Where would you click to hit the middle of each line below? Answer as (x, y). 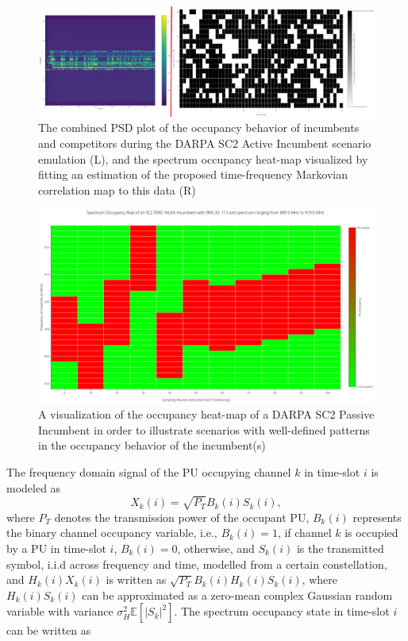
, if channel (304, 533)
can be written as (49, 630)
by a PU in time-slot (56, 548)
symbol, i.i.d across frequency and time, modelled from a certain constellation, (197, 564)
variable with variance (60, 611)
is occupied (371, 533)
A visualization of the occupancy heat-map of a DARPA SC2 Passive (206, 414)
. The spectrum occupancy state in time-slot (282, 611)
